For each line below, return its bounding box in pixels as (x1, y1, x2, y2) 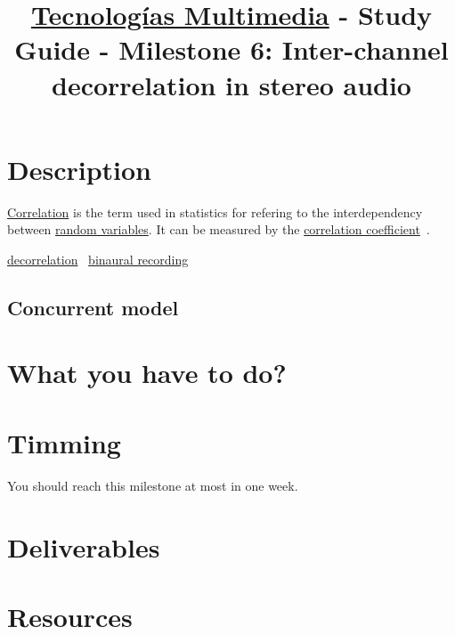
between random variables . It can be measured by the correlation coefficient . (7, 220, 430, 239)
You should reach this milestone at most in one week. (7, 476, 298, 494)
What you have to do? (7, 354, 287, 391)
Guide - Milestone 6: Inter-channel (14, 31, 449, 68)
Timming (7, 424, 121, 460)
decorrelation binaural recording (7, 249, 189, 268)
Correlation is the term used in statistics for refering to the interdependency (7, 202, 423, 221)
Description (7, 151, 152, 187)
